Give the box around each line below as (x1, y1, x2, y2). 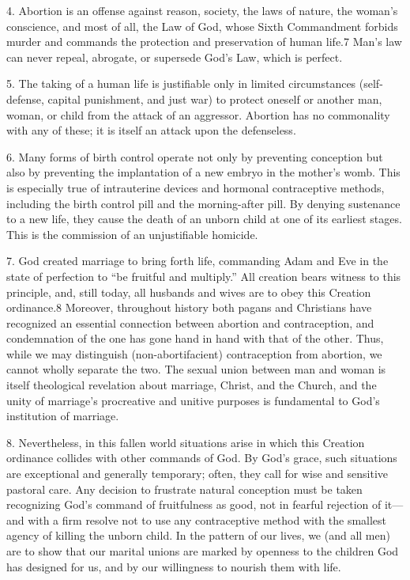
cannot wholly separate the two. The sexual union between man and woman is (6, 361, 386, 377)
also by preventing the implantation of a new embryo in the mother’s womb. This (6, 164, 401, 180)
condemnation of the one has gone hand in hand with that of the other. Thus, (6, 330, 384, 347)
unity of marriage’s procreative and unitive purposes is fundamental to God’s (6, 392, 380, 408)
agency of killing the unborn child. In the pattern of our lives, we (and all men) (6, 527, 390, 544)
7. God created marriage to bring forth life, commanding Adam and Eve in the (6, 252, 389, 269)
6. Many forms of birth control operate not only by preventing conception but (6, 148, 383, 165)
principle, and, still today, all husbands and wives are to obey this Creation (6, 283, 371, 300)
